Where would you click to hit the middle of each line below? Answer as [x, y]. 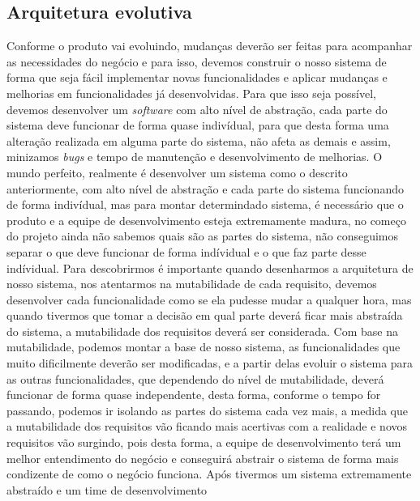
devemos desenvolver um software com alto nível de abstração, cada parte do [197, 109]
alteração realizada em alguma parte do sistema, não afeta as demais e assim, [199, 140]
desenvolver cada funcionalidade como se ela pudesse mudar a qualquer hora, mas [209, 299]
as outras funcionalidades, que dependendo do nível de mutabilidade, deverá [195, 378]
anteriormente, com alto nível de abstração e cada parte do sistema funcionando [205, 188]
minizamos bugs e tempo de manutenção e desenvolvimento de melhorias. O [195, 157]
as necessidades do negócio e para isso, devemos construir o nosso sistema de [197, 61]
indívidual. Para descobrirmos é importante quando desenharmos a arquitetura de [210, 267]
